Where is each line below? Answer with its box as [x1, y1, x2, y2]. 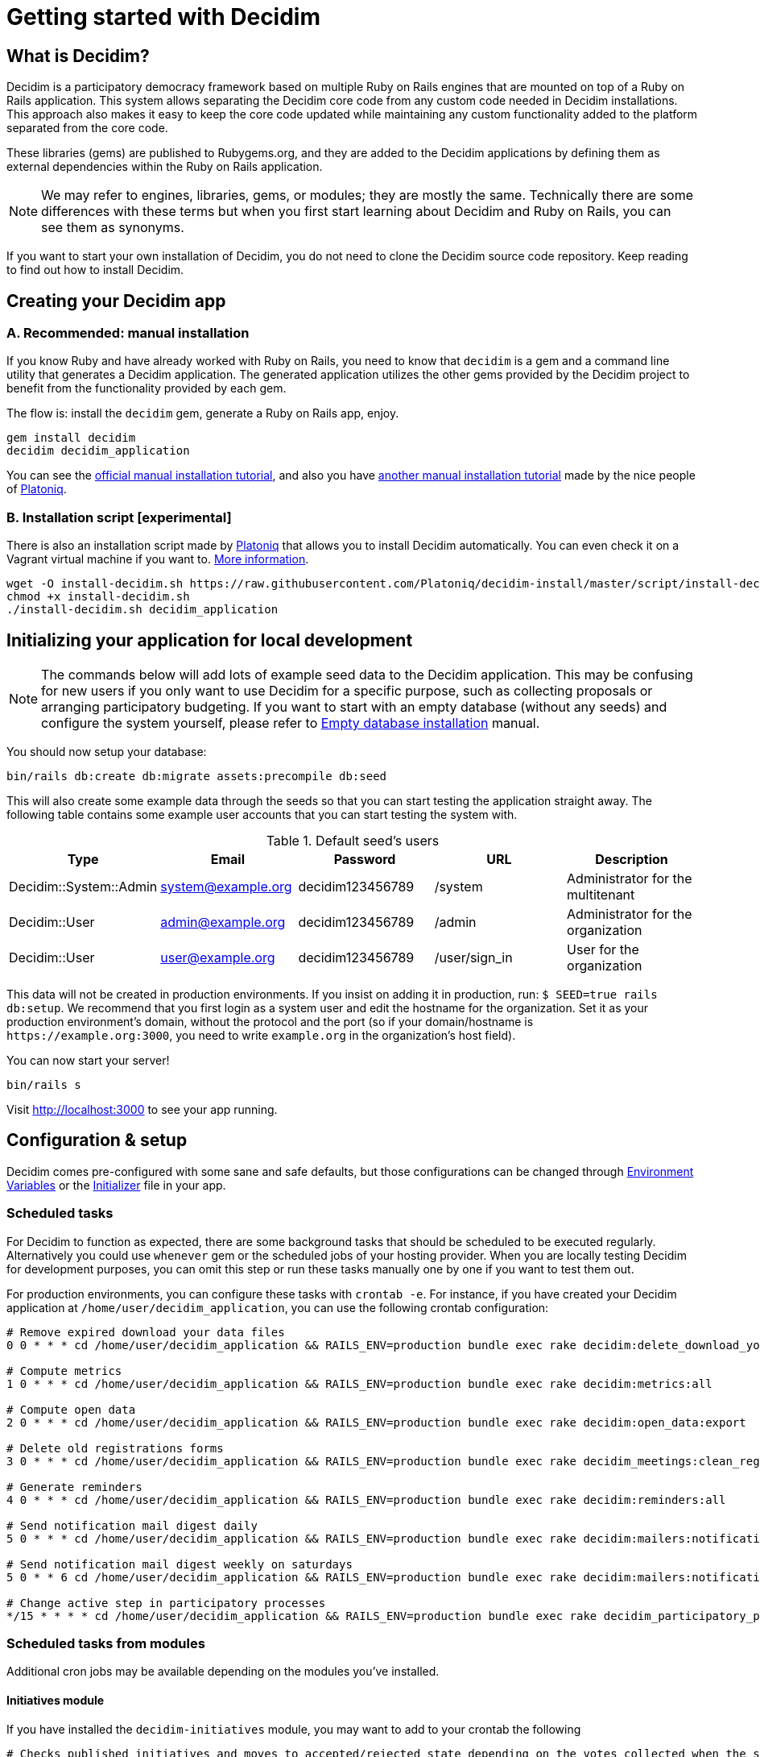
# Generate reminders [6, 1480, 142, 1493]
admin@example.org [160, 913, 286, 930]
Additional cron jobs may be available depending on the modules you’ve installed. [6, 1664, 440, 1679]
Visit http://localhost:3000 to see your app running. [6, 1102, 278, 1116]
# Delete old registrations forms [6, 1441, 224, 1455]
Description [595, 850, 668, 867]
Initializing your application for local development [6, 629, 413, 650]
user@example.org [160, 949, 275, 966]
